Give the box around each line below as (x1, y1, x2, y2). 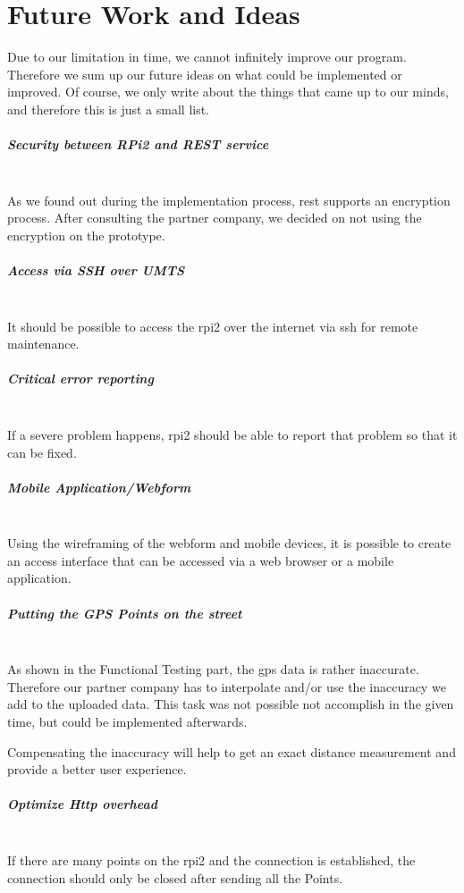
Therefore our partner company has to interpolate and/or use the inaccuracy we (7, 677, 446, 695)
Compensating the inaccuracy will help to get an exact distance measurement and (7, 742, 456, 761)
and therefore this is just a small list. (7, 99, 210, 118)
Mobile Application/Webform (7, 477, 191, 496)
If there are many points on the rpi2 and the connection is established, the (7, 850, 416, 869)
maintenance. (7, 334, 80, 353)
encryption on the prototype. (7, 225, 165, 244)
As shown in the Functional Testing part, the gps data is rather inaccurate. (7, 660, 419, 678)
